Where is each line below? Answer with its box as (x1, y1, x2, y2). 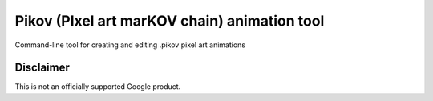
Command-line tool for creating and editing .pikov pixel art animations (14, 40, 246, 50)
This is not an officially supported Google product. (14, 82, 181, 91)
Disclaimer (14, 61, 70, 75)
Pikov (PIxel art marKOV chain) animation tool (14, 12, 325, 30)
